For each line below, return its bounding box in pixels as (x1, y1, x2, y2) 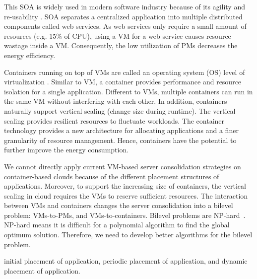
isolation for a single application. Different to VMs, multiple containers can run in (4, 86, 253, 96)
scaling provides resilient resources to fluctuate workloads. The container (4, 115, 225, 126)
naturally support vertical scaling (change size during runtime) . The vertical (4, 105, 236, 116)
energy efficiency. (4, 50, 56, 60)
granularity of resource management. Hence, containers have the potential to (4, 135, 237, 145)
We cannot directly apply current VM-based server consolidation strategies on (4, 161, 241, 171)
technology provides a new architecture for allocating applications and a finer (4, 125, 239, 136)
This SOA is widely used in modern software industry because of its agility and (4, 1, 245, 11)
